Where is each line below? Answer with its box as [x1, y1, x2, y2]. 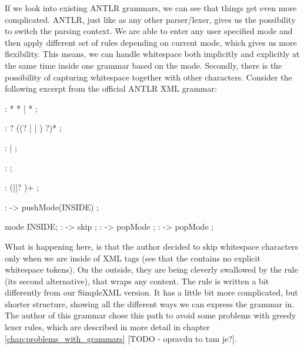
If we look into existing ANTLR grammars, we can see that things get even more [5, 2, 297, 14]
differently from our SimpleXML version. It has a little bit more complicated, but [5, 286, 298, 298]
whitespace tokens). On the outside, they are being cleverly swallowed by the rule [5, 263, 298, 276]
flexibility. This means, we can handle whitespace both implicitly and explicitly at [5, 48, 300, 60]
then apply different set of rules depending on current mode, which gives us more [5, 36, 297, 48]
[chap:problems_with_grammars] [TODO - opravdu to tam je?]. [5, 332, 237, 344]
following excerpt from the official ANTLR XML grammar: [5, 82, 217, 95]
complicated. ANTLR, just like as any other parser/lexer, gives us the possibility [5, 13, 296, 25]
